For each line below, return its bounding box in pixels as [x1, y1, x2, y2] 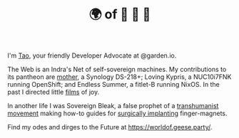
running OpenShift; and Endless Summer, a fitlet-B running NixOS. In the [7, 80, 220, 89]
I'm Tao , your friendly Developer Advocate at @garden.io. [7, 51, 177, 60]
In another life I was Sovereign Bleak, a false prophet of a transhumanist [7, 102, 219, 110]
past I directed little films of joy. [7, 87, 100, 97]
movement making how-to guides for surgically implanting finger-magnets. [7, 109, 228, 118]
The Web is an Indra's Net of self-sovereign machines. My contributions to [7, 65, 227, 74]
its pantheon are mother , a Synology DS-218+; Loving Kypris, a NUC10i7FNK [7, 73, 232, 81]
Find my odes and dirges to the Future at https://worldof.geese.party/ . [7, 123, 213, 132]
